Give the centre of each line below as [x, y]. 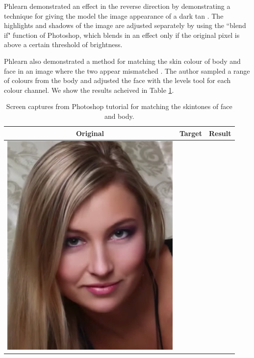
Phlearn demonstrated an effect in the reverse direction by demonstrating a [117, 6]
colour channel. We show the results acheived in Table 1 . [89, 90]
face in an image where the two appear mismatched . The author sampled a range [127, 70]
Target [191, 133]
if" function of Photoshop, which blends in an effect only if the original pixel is [122, 35]
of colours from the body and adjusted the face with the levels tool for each [117, 80]
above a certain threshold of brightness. [63, 44]
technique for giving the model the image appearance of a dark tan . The [114, 15]
